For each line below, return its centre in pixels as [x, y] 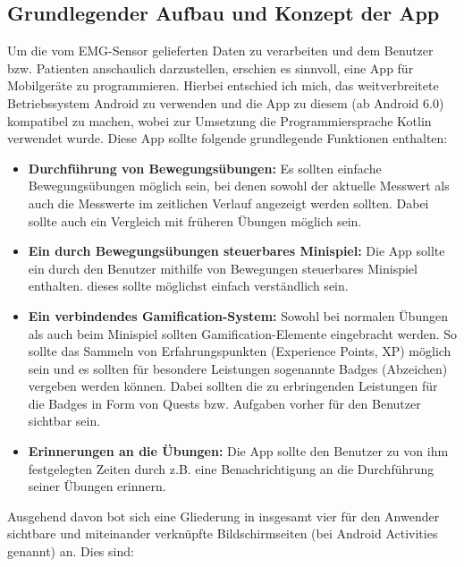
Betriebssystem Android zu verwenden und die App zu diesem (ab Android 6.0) [226, 102]
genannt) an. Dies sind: [71, 551]
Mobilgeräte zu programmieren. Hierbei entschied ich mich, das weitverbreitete [223, 85]
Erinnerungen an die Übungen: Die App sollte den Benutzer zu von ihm [238, 451]
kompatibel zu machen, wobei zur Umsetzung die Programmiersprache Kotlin [219, 120]
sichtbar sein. [64, 421]
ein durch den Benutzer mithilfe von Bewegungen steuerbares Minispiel [223, 268]
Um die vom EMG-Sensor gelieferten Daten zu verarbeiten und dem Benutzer [220, 51]
